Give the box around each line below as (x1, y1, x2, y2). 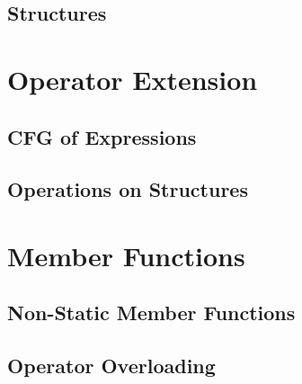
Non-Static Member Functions (7, 299, 296, 326)
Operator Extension (7, 60, 258, 97)
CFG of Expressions (7, 122, 197, 150)
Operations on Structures (7, 175, 248, 203)
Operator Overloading (7, 352, 216, 380)
